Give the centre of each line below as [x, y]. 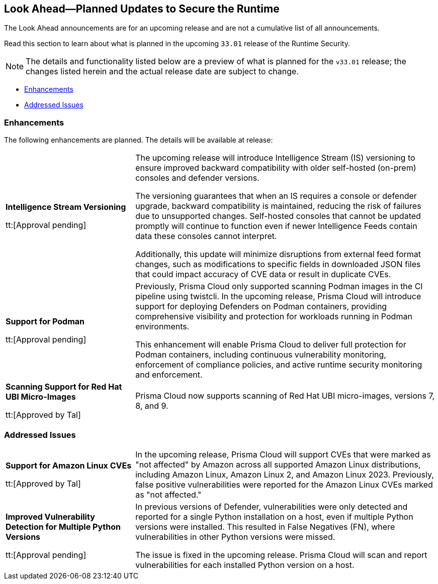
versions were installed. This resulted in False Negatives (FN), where [265, 527]
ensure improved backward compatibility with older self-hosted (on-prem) [276, 168]
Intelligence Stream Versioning [66, 207]
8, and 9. [152, 406]
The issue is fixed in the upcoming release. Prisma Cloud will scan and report [281, 555]
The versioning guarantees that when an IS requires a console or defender [276, 196]
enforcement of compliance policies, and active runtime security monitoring [279, 365]
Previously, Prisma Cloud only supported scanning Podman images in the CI [279, 286]
